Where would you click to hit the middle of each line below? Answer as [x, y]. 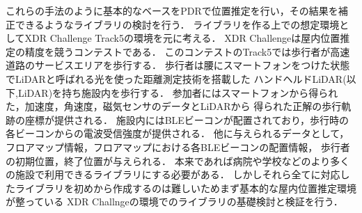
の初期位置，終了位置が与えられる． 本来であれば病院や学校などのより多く [178, 160]
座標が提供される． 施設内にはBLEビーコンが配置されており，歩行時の [187, 119]
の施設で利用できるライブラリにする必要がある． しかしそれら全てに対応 [173, 174]
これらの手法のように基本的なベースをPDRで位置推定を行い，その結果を [172, 10]
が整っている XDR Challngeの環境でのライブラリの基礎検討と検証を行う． [174, 202]
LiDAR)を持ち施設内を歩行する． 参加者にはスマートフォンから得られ [178, 92]
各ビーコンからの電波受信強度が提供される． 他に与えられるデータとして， [178, 133]
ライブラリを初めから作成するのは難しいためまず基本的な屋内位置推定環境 [186, 188]
